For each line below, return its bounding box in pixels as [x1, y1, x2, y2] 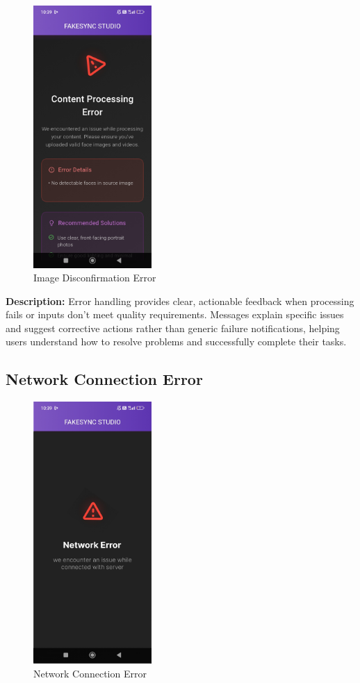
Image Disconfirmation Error [33, 270, 156, 285]
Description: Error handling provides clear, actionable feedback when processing [6, 293, 354, 308]
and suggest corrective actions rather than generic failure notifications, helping [6, 320, 340, 335]
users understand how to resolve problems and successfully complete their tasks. [6, 334, 347, 349]
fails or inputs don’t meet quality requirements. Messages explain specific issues [6, 307, 344, 322]
